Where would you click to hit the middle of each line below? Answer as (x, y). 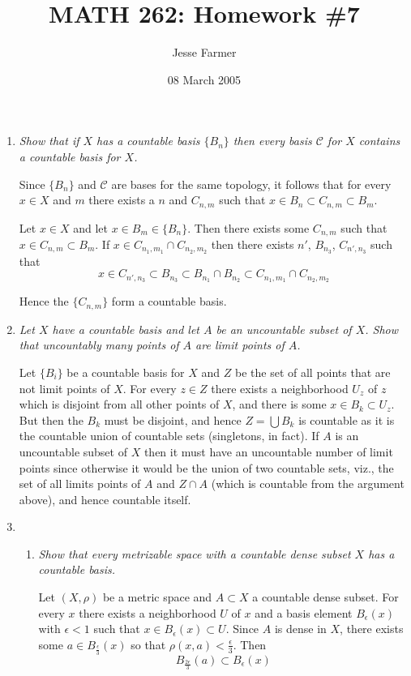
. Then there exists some (248, 227)
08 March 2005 (204, 79)
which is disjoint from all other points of (119, 404)
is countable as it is (347, 419)
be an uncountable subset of (284, 329)
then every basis (272, 141)
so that (148, 644)
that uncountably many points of (99, 345)
